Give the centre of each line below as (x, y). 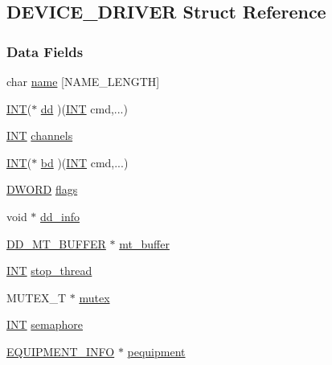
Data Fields (45, 51)
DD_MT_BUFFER (56, 243)
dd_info (60, 216)
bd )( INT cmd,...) (84, 162)
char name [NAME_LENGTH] (83, 81)
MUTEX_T (37, 297)
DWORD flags (42, 189)
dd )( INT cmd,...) (84, 108)
